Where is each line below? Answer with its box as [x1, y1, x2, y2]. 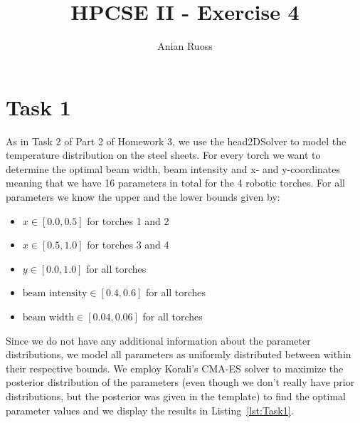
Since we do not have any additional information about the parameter [6, 333, 311, 348]
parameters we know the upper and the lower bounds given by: [6, 189, 280, 204]
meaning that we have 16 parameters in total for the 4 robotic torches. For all [6, 175, 345, 190]
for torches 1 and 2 [87, 213, 169, 228]
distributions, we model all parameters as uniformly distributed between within [6, 347, 351, 362]
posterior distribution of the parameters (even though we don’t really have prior [6, 375, 355, 390]
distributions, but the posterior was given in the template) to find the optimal [6, 388, 346, 403]
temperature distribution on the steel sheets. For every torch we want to [6, 147, 321, 162]
